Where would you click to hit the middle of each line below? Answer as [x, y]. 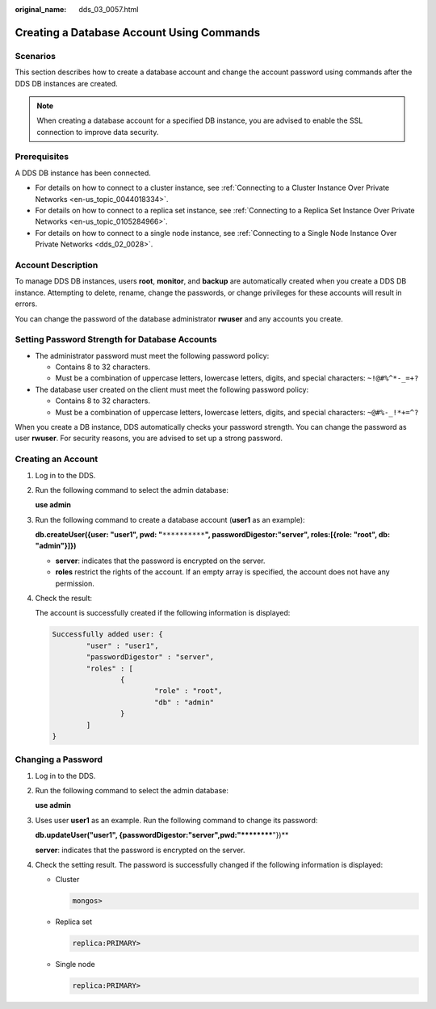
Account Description [57, 265]
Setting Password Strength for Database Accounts [116, 339]
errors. [26, 304]
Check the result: [64, 599]
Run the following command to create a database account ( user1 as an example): [170, 519]
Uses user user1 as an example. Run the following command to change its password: [176, 820]
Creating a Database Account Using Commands [138, 32]
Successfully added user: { [107, 635]
